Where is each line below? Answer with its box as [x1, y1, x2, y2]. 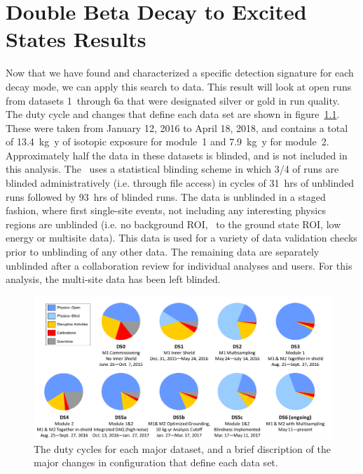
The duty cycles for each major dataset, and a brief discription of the [34, 441, 331, 456]
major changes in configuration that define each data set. [34, 455, 278, 470]
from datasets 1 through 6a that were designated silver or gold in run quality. [6, 93, 340, 107]
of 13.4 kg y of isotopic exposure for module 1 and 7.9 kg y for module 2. [6, 134, 329, 149]
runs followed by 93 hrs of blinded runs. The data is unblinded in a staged [6, 189, 326, 204]
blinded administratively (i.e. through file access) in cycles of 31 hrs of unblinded [6, 176, 355, 190]
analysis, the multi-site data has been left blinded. [6, 272, 221, 287]
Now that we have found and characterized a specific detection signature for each [6, 65, 354, 80]
